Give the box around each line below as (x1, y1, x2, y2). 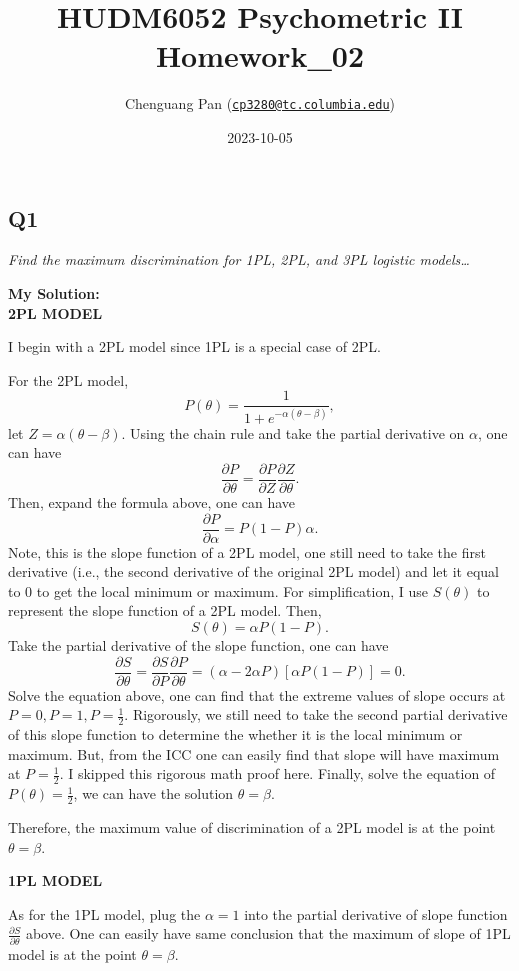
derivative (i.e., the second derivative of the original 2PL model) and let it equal (8, 561, 499, 582)
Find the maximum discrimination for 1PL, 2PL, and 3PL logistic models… (8, 249, 470, 270)
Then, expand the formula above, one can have (8, 492, 296, 512)
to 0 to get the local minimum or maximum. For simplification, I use (8, 580, 429, 601)
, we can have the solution (73, 783, 234, 804)
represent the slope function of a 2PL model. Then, (8, 600, 322, 621)
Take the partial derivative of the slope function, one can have (8, 635, 389, 656)
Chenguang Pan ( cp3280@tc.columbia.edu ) (124, 93, 396, 114)
